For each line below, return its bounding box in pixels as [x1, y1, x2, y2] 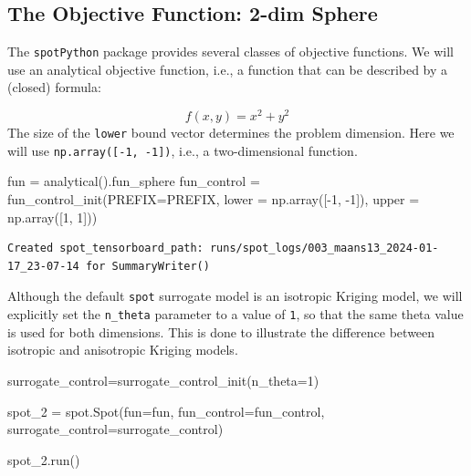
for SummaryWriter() [85, 259, 210, 273]
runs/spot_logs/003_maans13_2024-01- [209, 242, 439, 255]
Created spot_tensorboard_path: [7, 242, 204, 255]
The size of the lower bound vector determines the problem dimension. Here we [7, 123, 455, 142]
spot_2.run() [7, 450, 80, 469]
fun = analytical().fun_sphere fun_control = [7, 171, 260, 191]
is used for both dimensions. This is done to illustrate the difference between [7, 322, 435, 341]
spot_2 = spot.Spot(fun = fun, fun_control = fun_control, [7, 401, 325, 420]
